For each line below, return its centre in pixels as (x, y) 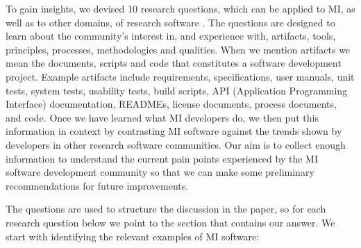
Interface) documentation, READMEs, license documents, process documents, (171, 104)
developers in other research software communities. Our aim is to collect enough (176, 144)
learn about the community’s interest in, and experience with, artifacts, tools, (171, 36)
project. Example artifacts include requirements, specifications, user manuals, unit (180, 76)
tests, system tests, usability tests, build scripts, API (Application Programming (177, 90)
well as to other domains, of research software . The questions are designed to (170, 22)
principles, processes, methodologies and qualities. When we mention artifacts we (178, 49)
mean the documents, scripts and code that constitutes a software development (174, 63)
